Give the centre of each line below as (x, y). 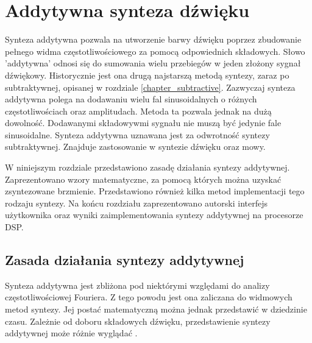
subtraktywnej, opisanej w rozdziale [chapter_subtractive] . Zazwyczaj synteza (150, 87)
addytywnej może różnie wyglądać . (71, 333)
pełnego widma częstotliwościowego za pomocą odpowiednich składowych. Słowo (155, 51)
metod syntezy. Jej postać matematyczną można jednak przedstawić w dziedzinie (156, 309)
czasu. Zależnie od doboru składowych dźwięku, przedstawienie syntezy (138, 321)
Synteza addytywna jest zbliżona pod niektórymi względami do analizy (137, 285)
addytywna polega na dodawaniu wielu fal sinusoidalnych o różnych (131, 99)
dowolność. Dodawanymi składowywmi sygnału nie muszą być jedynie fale (143, 123)
